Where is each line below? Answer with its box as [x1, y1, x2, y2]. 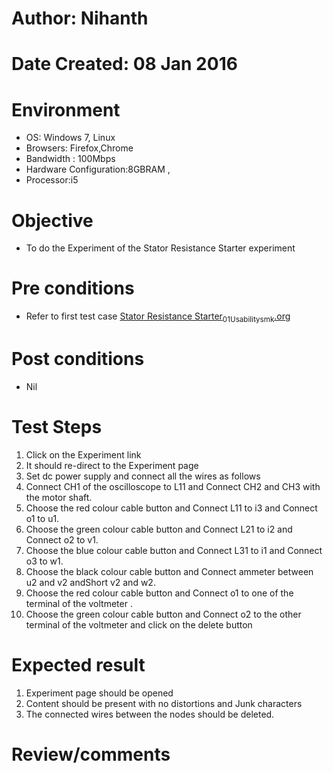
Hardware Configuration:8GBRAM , [25, 163, 171, 176]
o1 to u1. [25, 512, 60, 524]
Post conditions [11, 348, 145, 371]
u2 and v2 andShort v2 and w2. [25, 576, 156, 588]
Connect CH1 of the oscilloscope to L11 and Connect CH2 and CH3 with [25, 480, 321, 492]
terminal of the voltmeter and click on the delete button [25, 618, 253, 631]
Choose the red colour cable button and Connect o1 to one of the [25, 587, 294, 599]
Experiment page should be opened [25, 687, 174, 699]
